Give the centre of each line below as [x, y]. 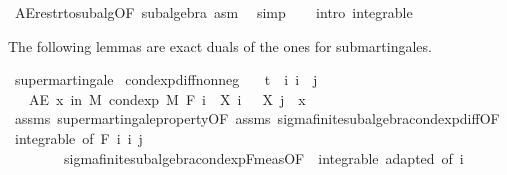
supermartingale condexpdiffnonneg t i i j [166, 79]
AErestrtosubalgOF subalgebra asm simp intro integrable [213, 12]
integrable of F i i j [78, 137]
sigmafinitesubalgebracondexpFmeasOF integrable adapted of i [263, 157]
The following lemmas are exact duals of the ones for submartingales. [220, 45]
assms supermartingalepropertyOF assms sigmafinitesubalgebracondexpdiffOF [257, 118]
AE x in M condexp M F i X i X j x [167, 98]
